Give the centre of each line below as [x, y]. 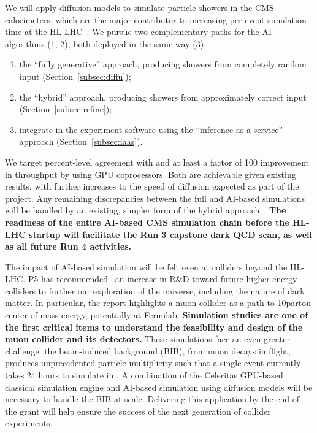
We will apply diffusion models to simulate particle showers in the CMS [139, 7]
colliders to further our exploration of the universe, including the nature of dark [155, 290]
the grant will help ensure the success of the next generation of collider [138, 411]
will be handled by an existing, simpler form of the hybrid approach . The [146, 210]
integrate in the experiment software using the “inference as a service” [151, 129]
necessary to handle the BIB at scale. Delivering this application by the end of [152, 399]
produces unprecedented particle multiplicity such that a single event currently [153, 363]
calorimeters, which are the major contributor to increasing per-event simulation [156, 19]
